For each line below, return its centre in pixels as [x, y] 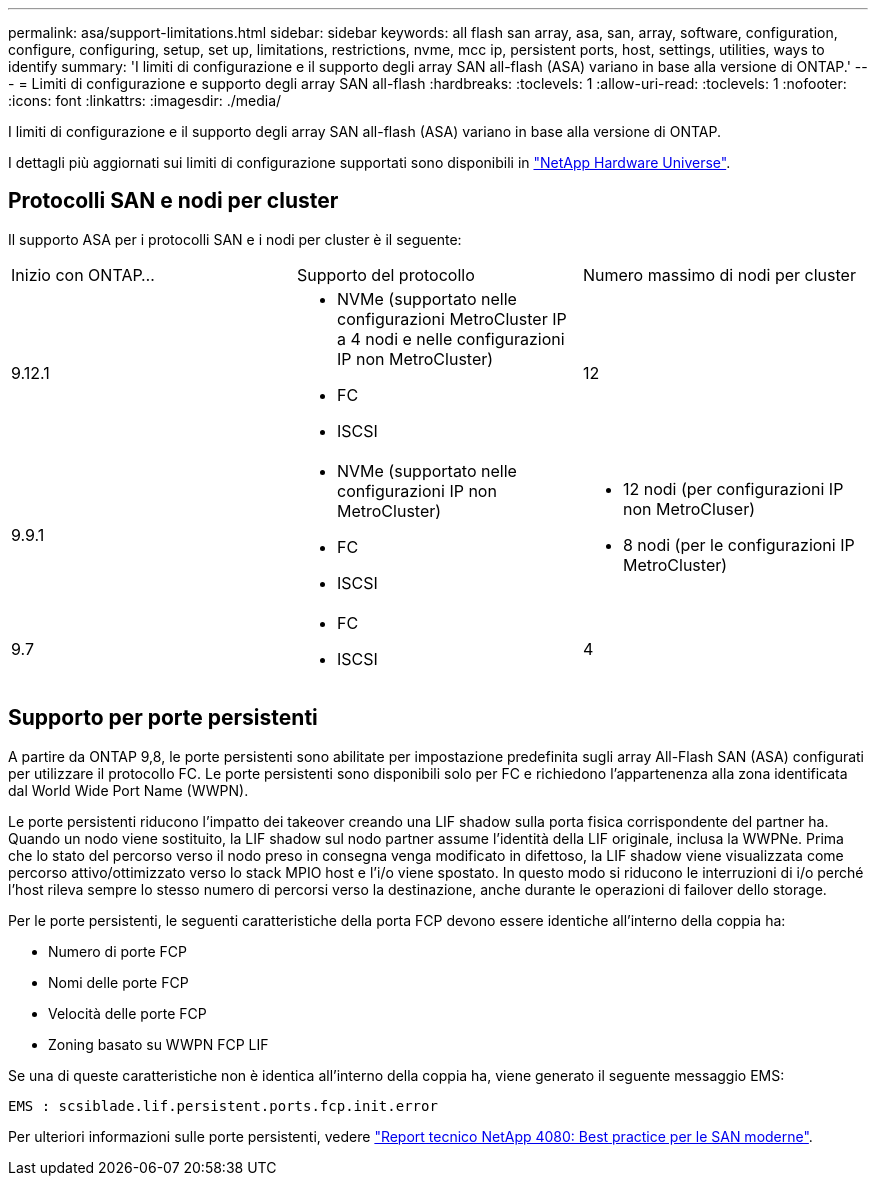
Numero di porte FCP [117, 951]
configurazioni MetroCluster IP [451, 318]
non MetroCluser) [688, 508]
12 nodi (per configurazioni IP [733, 488]
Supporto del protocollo [385, 274]
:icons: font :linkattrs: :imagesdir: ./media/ [145, 100]
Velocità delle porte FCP [127, 1013]
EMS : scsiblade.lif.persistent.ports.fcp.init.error [223, 1105]
